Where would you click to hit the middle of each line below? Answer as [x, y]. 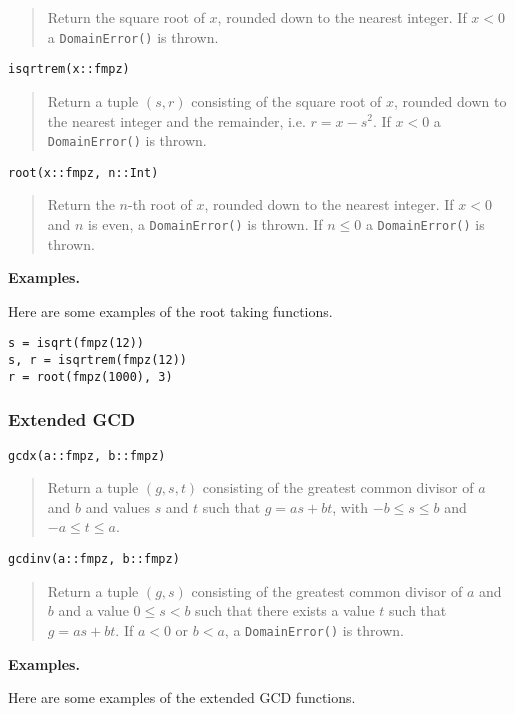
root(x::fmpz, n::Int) [83, 172]
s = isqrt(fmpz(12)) [76, 343]
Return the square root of [126, 17]
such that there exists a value [285, 610]
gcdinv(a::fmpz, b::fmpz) [94, 559]
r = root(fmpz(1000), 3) [90, 376]
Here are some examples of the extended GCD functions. [182, 697]
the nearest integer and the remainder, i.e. [176, 120]
